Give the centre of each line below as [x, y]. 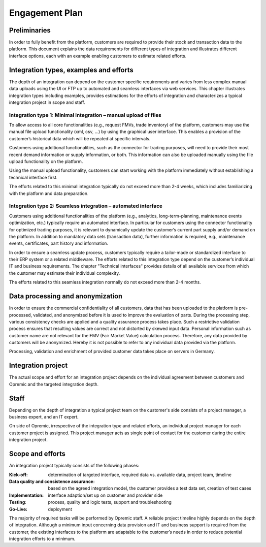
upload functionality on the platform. [46, 161]
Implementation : [26, 495]
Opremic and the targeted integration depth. [54, 384]
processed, [20, 315]
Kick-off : [18, 475]
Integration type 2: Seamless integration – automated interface [86, 206]
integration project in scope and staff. [47, 102]
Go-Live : [18, 509]
